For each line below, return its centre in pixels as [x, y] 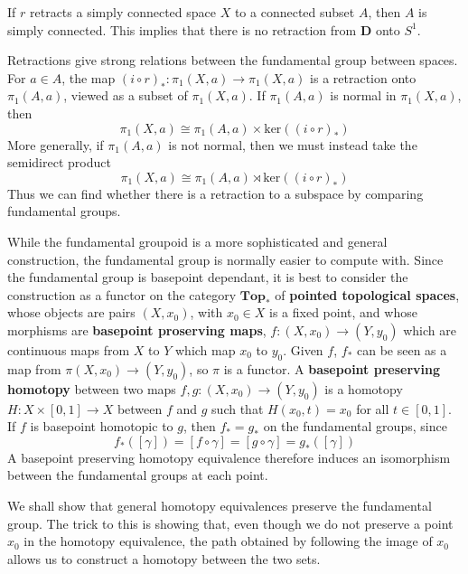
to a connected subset [295, 12]
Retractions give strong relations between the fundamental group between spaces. [233, 60]
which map [205, 349]
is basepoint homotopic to [102, 426]
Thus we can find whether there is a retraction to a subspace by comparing [215, 193]
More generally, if [56, 144]
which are [430, 329]
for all [373, 408]
